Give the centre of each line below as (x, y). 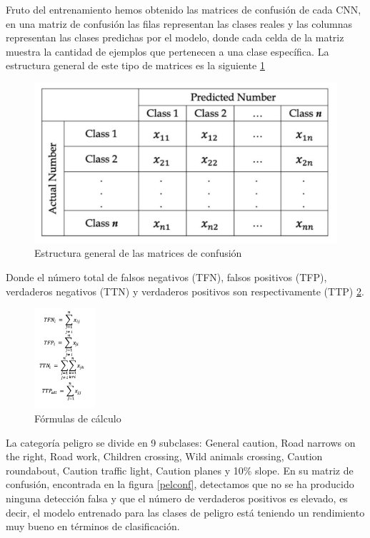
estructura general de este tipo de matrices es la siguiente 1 (135, 65)
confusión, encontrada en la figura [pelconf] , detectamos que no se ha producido (180, 484)
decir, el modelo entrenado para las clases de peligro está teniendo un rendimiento (185, 512)
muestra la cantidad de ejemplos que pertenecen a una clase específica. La (167, 51)
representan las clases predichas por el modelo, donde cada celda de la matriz (175, 37)
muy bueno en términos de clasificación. (93, 526)
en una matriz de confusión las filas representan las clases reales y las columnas (179, 23)
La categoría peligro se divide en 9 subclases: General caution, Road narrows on (181, 442)
